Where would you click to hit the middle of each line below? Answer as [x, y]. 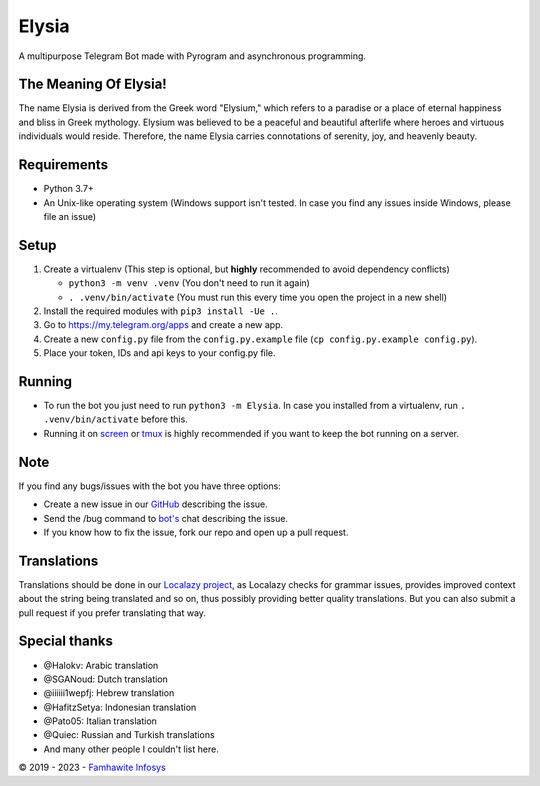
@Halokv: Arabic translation [101, 665]
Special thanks [66, 641]
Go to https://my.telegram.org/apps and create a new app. [163, 325]
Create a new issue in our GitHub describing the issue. [156, 504]
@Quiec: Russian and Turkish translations [129, 735]
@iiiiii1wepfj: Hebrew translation [109, 693]
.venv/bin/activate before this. [116, 419]
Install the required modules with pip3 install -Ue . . [161, 311]
